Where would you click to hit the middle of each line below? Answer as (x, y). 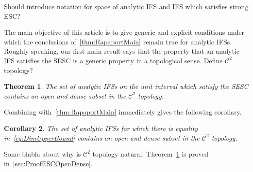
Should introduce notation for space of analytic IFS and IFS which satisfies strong (126, 6)
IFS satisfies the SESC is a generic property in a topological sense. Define (113, 60)
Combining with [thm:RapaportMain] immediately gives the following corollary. (123, 112)
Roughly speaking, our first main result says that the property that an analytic (122, 51)
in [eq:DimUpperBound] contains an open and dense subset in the (102, 137)
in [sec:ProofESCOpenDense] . (48, 163)
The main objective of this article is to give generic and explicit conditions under (124, 32)
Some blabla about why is (42, 154)
